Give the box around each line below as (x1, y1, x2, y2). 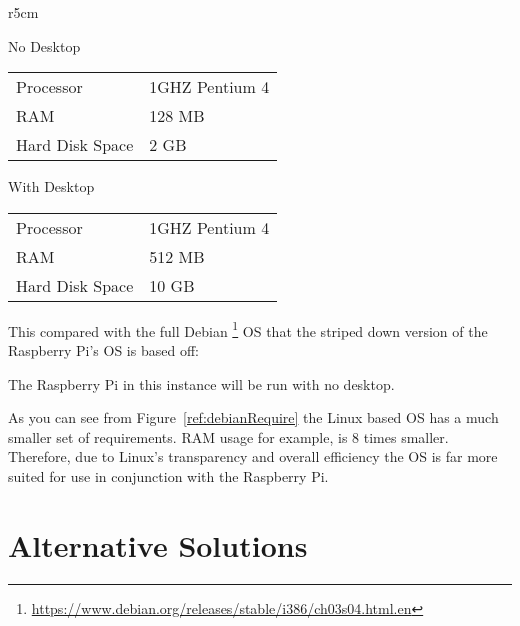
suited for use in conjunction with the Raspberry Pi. (8, 466, 329, 486)
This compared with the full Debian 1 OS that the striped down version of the (8, 317, 488, 341)
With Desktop (8, 176, 95, 197)
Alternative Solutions (8, 524, 308, 565)
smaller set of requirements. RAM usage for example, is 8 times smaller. (8, 426, 449, 447)
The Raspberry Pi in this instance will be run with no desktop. (8, 373, 395, 394)
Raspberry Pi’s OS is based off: (8, 340, 199, 361)
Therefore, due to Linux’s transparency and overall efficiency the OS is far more (8, 446, 498, 467)
